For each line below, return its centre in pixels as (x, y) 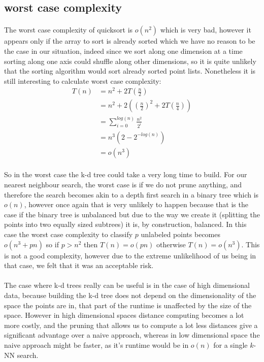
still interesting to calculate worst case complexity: (83, 80)
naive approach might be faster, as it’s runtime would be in (96, 344)
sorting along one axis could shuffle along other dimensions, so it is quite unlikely (130, 61)
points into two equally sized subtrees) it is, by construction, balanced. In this (125, 224)
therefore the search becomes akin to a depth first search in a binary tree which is (131, 194)
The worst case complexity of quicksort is (69, 30)
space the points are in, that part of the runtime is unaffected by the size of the (128, 305)
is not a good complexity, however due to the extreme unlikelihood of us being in (130, 255)
